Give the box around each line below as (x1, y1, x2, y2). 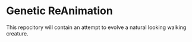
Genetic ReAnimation (6, 4, 113, 18)
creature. (6, 30, 29, 37)
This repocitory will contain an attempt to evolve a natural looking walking (6, 24, 187, 31)
